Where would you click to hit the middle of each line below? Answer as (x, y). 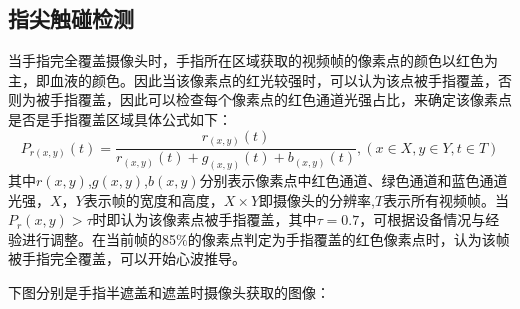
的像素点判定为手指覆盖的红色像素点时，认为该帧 (348, 238)
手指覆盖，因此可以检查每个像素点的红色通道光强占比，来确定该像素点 (280, 99)
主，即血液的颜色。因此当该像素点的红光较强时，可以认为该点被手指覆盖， (253, 79)
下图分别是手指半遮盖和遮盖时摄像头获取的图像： (169, 291)
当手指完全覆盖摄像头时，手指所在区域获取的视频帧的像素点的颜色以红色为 (253, 60)
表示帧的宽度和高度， (153, 199)
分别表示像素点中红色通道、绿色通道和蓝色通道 (353, 179)
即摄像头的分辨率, (317, 199)
